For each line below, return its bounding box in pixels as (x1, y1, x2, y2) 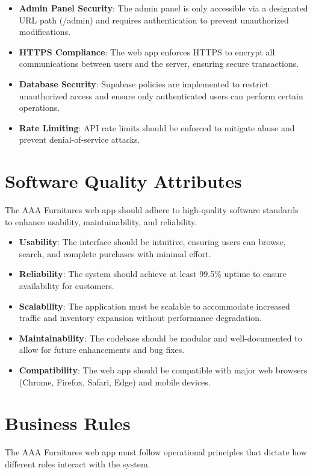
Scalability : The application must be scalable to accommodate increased (19, 299, 290, 312)
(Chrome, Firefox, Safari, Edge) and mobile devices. (19, 375, 211, 388)
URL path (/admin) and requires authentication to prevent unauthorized (19, 13, 289, 26)
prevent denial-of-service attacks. (19, 133, 140, 146)
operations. (19, 101, 60, 114)
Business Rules (5, 411, 131, 435)
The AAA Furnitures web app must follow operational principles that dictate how (5, 446, 307, 458)
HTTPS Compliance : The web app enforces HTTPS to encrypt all (19, 45, 275, 58)
